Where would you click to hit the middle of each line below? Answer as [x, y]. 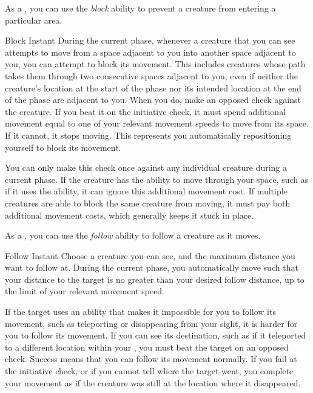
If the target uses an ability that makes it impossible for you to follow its [140, 312]
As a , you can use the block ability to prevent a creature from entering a [140, 8]
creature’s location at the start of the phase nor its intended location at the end [153, 88]
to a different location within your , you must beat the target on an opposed [147, 347]
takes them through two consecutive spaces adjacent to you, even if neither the [151, 75]
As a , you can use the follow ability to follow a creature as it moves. [133, 235]
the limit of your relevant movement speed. [85, 291]
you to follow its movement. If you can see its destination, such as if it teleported [156, 335]
